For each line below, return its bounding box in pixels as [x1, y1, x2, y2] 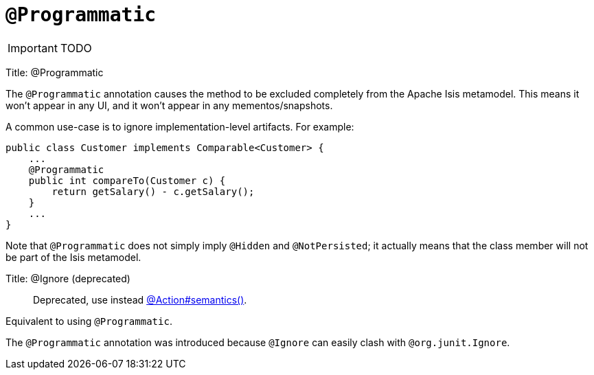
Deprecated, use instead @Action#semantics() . [33, 293, 247, 306]
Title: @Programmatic [5, 66, 104, 78]
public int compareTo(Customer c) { [28, 174, 226, 186]
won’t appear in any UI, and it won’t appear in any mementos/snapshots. [5, 99, 333, 111]
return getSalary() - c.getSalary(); [52, 185, 255, 197]
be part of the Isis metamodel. [5, 251, 141, 263]
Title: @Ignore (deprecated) [5, 272, 130, 284]
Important [8, 41, 58, 55]
